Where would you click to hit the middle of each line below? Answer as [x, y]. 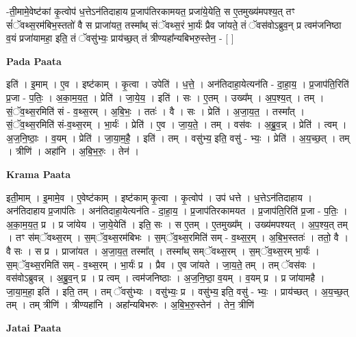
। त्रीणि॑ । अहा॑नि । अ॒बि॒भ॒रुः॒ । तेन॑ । [73, 151]
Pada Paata [34, 61]
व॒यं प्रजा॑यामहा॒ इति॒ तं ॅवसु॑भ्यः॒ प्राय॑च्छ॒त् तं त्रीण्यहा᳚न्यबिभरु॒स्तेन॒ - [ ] [120, 38]
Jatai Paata [34, 327]
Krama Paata [38, 174]
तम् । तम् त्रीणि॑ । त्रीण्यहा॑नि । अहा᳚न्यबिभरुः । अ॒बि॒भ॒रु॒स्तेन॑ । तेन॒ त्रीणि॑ [130, 304]
